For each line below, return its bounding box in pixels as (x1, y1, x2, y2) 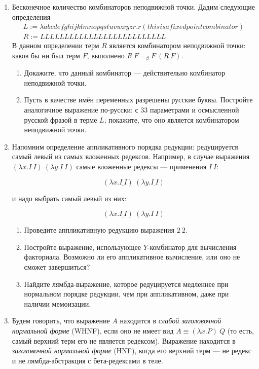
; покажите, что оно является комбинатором (104, 114, 239, 125)
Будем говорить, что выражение (12, 315, 110, 326)
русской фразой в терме (24, 114, 97, 125)
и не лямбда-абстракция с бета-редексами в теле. (12, 355, 163, 365)
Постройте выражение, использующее (24, 241, 141, 252)
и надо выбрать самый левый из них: (12, 193, 127, 203)
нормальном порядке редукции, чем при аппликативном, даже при (24, 288, 229, 299)
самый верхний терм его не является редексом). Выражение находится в (12, 335, 236, 346)
